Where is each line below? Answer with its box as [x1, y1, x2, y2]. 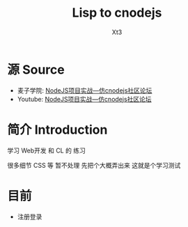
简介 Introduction [7, 122, 108, 137]
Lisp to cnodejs [72, 5, 162, 21]
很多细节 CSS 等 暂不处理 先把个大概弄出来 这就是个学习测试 [7, 161, 181, 169]
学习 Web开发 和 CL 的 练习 [7, 146, 86, 155]
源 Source [7, 61, 65, 77]
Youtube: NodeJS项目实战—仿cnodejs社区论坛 [17, 95, 152, 103]
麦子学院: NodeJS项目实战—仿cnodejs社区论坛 [17, 86, 152, 95]
